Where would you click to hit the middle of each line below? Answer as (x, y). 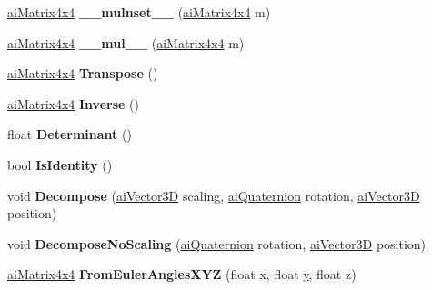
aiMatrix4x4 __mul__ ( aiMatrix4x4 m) (126, 42)
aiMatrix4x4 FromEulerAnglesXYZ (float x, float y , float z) (182, 274)
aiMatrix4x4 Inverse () (73, 103)
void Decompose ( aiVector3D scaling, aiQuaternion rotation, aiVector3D (214, 195)
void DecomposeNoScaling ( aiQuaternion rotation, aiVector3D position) (217, 243)
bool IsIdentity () (60, 164)
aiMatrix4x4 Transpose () (83, 73)
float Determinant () (70, 134)
